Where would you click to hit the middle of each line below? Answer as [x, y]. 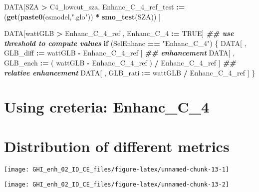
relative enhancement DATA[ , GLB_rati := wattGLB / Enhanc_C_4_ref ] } [130, 72]
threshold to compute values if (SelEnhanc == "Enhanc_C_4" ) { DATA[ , [125, 43]
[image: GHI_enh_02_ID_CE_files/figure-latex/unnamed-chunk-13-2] [117, 185]
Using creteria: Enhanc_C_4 [107, 107]
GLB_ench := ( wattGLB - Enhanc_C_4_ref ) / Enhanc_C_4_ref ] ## [120, 62]
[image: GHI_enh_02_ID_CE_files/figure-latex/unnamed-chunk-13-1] [117, 169]
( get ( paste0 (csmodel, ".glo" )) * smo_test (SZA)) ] [82, 16]
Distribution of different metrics [117, 146]
